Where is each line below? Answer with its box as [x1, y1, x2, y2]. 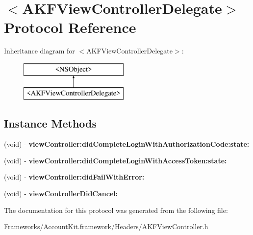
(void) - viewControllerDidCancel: [4, 188, 118, 199]
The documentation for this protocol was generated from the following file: [4, 205, 228, 215]
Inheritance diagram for [4, 46, 75, 56]
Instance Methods [4, 116, 97, 131]
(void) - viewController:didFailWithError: [4, 172, 145, 182]
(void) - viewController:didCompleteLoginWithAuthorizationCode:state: [4, 139, 250, 149]
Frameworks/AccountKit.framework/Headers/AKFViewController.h [4, 221, 208, 232]
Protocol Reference [4, 17, 136, 37]
